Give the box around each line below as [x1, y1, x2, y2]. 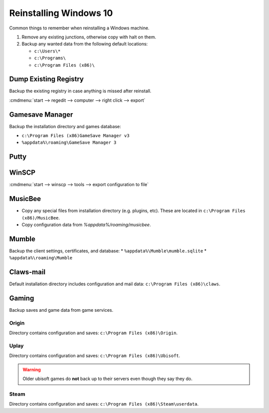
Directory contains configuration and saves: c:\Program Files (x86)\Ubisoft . [9, 353, 180, 359]
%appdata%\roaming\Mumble [9, 255, 73, 261]
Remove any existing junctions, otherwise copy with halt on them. [21, 34, 156, 40]
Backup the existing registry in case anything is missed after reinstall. [9, 88, 151, 94]
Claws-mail [9, 268, 46, 276]
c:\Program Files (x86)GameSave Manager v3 [21, 133, 130, 139]
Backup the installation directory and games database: [9, 123, 122, 129]
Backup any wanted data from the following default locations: [21, 41, 148, 47]
